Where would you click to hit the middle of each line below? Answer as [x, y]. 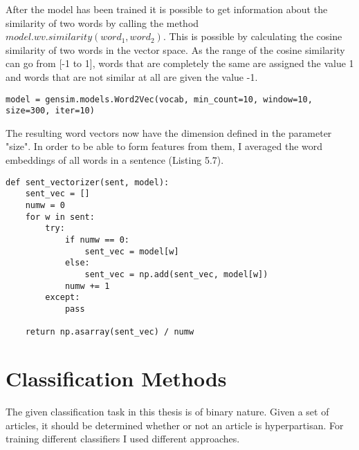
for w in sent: [60, 217]
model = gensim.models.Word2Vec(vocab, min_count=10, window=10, [159, 99]
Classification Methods [116, 378]
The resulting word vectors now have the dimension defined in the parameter [169, 132]
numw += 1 [87, 286]
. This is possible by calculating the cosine [252, 36]
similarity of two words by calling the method [102, 22]
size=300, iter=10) [50, 111]
